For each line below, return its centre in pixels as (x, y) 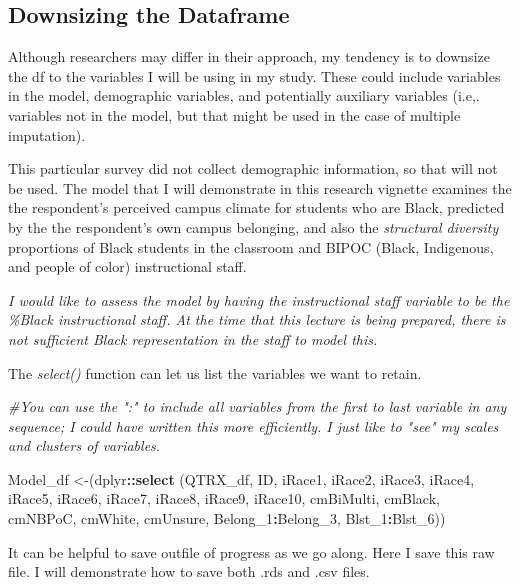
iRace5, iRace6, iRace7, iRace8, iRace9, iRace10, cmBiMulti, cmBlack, (224, 498)
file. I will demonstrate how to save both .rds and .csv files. (189, 571)
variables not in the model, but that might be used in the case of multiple (234, 114)
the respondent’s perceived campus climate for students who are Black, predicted (256, 207)
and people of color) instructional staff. (127, 266)
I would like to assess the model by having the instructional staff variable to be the (259, 299)
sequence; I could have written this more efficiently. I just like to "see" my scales (253, 425)
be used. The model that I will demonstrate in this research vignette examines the (260, 187)
